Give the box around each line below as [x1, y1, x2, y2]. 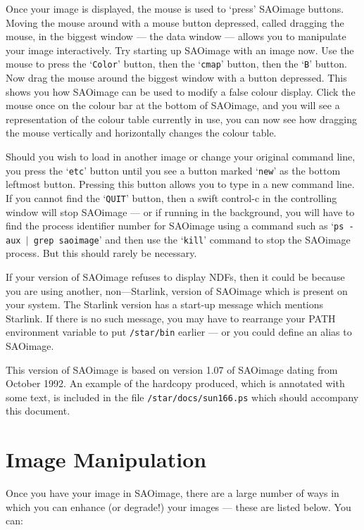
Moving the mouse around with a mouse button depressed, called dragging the [6, 15, 344, 30]
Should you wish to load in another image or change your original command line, [6, 149, 356, 163]
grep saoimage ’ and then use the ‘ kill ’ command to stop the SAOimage [33, 232, 351, 246]
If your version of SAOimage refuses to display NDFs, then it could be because [6, 270, 345, 284]
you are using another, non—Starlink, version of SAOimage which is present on [6, 283, 348, 298]
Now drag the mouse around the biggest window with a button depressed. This [6, 70, 347, 85]
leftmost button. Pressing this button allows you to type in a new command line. [6, 177, 355, 191]
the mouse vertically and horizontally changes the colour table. [6, 125, 277, 140]
